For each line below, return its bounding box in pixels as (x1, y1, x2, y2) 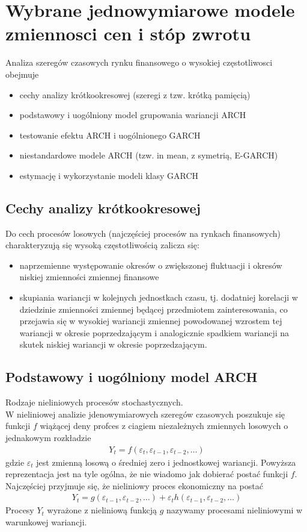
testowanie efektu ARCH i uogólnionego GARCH (19, 128, 201, 141)
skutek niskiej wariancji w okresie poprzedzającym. (19, 338, 207, 351)
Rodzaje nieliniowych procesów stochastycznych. (5, 396, 183, 408)
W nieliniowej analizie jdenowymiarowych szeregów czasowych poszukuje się (5, 407, 285, 420)
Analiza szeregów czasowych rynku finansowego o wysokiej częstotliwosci (5, 56, 273, 69)
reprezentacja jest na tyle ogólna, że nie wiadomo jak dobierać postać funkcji (5, 468, 288, 480)
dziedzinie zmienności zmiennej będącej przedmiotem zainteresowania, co (19, 302, 288, 315)
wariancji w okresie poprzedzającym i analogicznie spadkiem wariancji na (19, 326, 290, 339)
